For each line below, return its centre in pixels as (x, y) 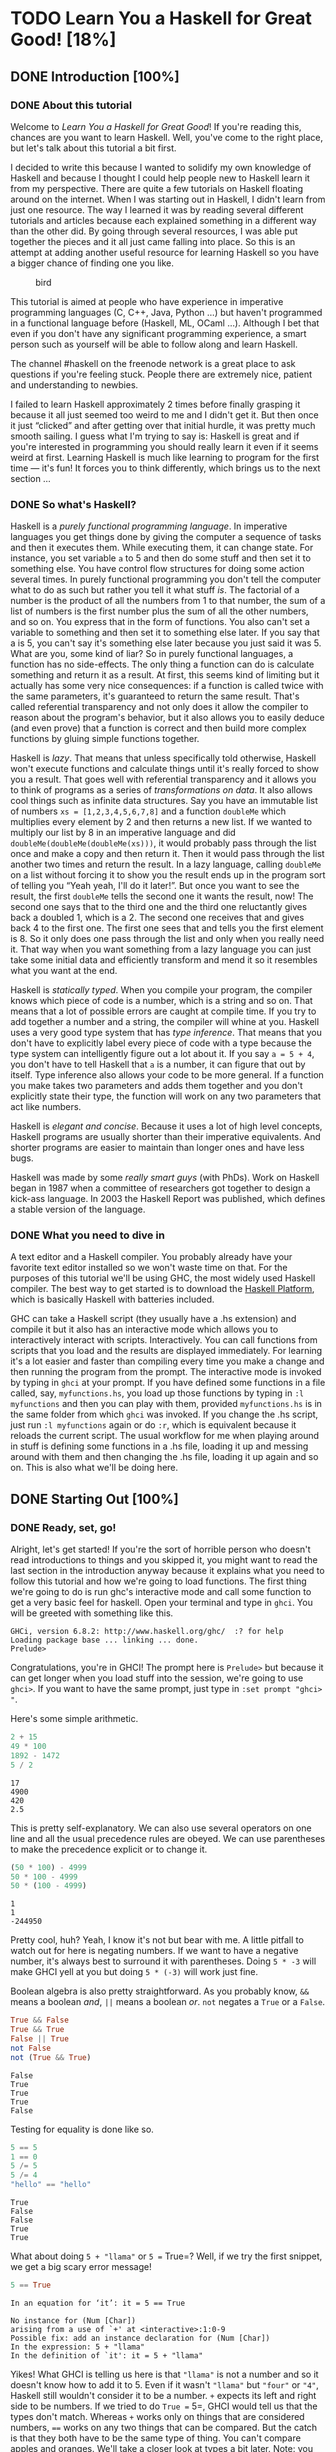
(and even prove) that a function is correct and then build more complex (158, 728)
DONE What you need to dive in (87, 1235)
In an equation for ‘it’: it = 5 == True (98, 2303)
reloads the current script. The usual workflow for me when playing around (165, 1436)
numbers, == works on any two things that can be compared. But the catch (164, 2427)
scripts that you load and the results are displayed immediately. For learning (166, 1351)
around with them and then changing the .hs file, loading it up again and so (164, 1457)
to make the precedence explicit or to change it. (109, 1849)
